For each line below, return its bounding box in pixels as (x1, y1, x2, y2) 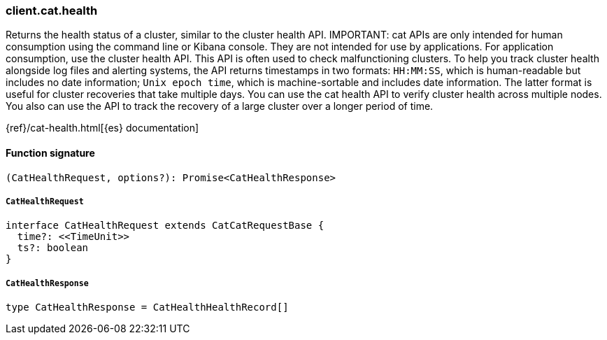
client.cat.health (6, 3, 98, 17)
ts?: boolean (17, 242, 89, 254)
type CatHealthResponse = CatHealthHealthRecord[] (6, 302, 289, 313)
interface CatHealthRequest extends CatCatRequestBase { (6, 220, 324, 232)
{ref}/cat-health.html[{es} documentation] (6, 122, 199, 134)
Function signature (6, 146, 95, 159)
